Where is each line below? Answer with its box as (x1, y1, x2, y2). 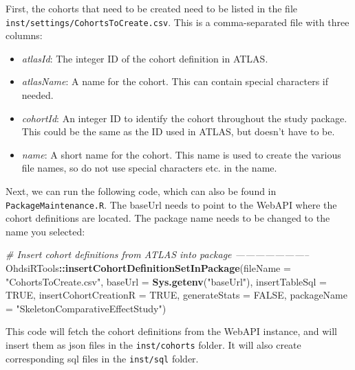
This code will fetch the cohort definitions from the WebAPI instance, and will (6, 324, 337, 338)
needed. (21, 88, 54, 102)
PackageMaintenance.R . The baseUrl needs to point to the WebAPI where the (6, 197, 337, 211)
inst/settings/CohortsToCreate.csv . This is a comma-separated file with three (6, 14, 349, 29)
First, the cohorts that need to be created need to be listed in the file (6, 1, 298, 15)
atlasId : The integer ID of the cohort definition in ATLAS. (21, 51, 268, 65)
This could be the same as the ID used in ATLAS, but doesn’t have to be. (21, 124, 335, 139)
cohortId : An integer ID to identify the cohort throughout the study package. (21, 111, 347, 125)
